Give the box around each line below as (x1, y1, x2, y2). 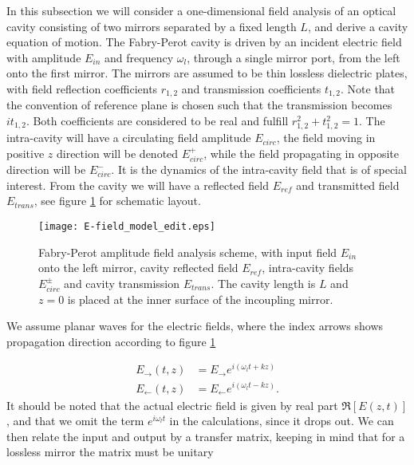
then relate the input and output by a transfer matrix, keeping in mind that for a (6, 428, 405, 444)
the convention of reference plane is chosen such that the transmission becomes (6, 97, 392, 113)
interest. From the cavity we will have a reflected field (6, 176, 269, 193)
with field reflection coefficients (6, 80, 158, 97)
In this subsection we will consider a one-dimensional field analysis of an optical (6, 2, 396, 18)
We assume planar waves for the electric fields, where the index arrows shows (6, 317, 384, 334)
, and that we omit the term (6, 412, 144, 429)
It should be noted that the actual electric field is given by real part (6, 396, 338, 413)
